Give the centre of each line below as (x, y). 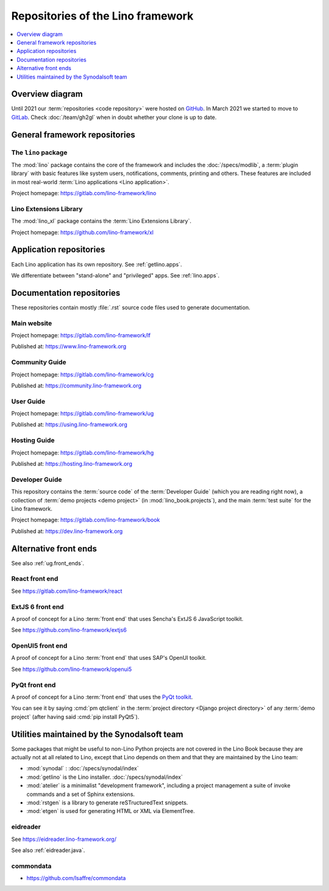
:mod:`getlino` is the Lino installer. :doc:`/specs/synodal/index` (104, 777)
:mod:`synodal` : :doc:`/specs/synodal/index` (83, 768)
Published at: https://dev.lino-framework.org (67, 531)
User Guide (28, 401)
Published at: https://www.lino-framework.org (69, 346)
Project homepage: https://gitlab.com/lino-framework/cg (83, 374)
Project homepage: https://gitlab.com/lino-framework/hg (83, 453)
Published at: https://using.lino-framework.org (69, 424)
